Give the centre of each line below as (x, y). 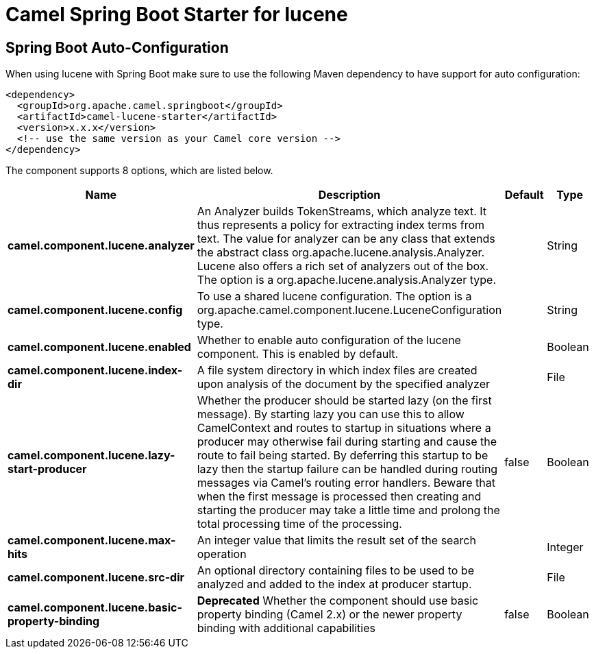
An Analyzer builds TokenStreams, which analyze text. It (342, 211)
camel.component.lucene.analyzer (101, 246)
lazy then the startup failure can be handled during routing (347, 469)
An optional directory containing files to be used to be (335, 571)
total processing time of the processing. (299, 524)
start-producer (47, 469)
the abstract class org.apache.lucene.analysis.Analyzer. (341, 253)
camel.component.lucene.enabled (99, 347)
